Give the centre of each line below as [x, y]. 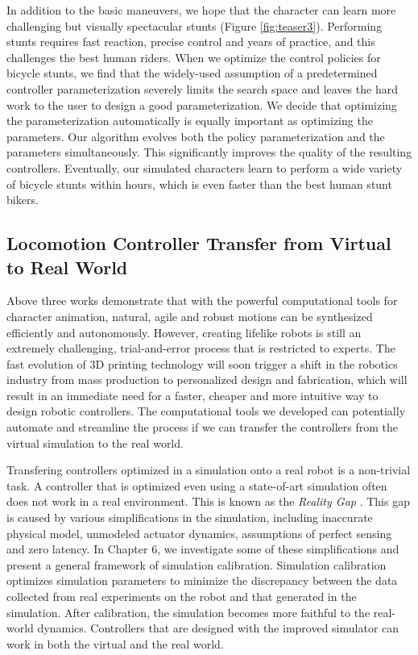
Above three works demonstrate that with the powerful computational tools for [202, 300]
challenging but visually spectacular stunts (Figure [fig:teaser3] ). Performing [195, 25]
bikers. [23, 200]
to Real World [67, 267]
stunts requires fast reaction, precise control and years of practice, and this [191, 42]
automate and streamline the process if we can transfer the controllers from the [202, 427]
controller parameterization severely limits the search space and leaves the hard [202, 88]
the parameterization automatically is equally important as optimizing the [190, 121]
